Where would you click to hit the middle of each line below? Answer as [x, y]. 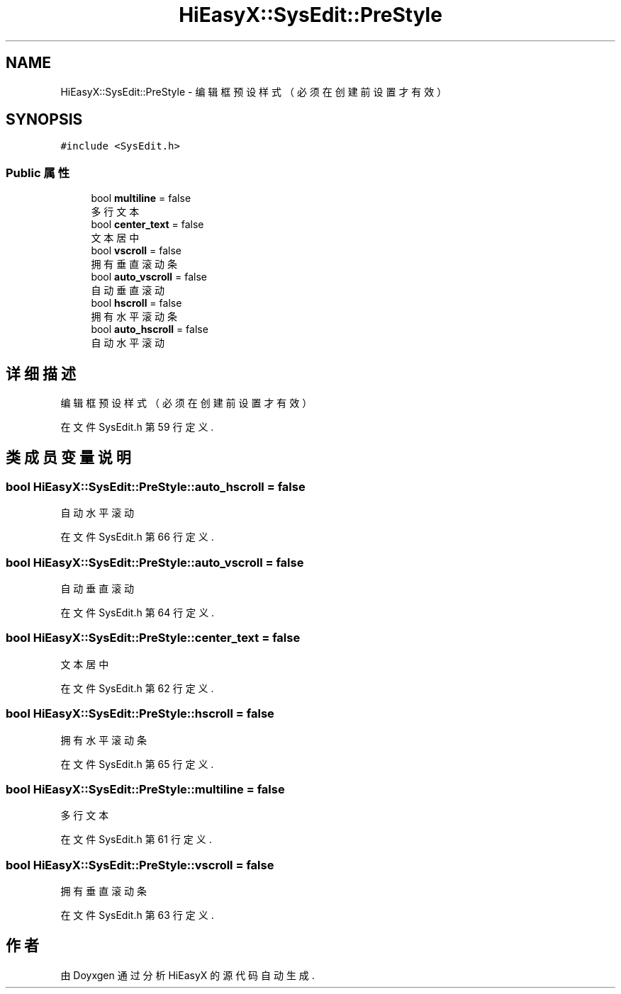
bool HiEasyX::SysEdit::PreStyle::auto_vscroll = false [155, 562]
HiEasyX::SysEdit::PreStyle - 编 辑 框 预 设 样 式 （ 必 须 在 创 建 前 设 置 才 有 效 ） [254, 91]
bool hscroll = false [136, 303]
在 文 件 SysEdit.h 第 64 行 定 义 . [138, 612]
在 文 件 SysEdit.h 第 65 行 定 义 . [137, 764]
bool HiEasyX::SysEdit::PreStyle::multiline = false [145, 789]
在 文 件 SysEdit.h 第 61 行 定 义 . [136, 840]
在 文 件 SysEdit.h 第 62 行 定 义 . [137, 688]
